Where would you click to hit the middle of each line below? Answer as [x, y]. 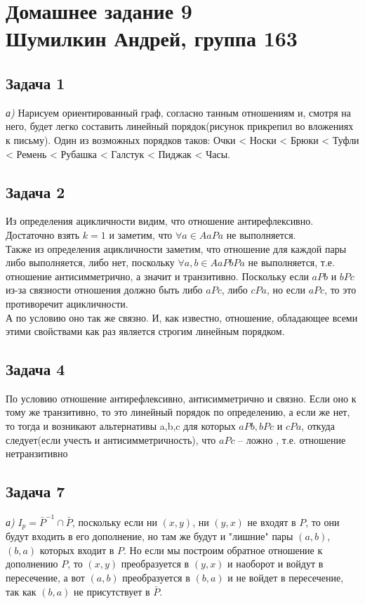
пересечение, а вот [45, 578]
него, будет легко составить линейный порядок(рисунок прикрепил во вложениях [180, 126]
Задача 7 [35, 491]
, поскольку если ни [114, 521]
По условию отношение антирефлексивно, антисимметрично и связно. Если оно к [181, 398]
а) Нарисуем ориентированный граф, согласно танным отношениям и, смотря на [178, 112]
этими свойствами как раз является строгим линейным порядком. [145, 331]
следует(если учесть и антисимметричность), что [111, 439]
